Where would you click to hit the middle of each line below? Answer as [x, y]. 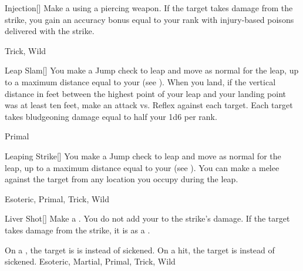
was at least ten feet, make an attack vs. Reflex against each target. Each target [149, 105]
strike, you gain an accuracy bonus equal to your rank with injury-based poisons [149, 19]
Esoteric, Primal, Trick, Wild [57, 198]
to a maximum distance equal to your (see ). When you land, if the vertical [140, 81]
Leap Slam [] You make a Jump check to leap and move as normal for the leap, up [152, 70]
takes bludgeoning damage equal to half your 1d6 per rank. [111, 116]
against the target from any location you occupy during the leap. [122, 179]
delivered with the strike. [50, 31]
